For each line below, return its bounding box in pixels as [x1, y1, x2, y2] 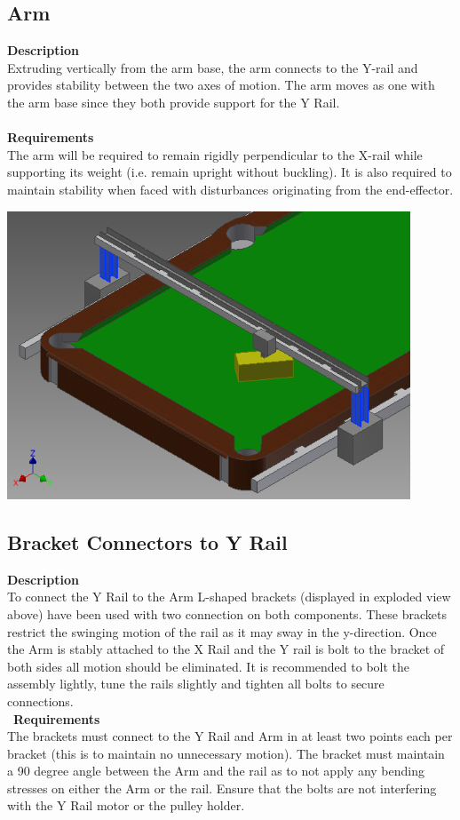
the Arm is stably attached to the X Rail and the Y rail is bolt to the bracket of [7, 640, 445, 658]
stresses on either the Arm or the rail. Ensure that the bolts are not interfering [7, 778, 437, 797]
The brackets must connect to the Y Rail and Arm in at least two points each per [7, 727, 453, 745]
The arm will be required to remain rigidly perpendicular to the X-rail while [7, 145, 423, 163]
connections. [7, 691, 74, 710]
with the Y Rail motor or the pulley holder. [7, 796, 245, 815]
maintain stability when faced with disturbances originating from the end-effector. [7, 179, 454, 198]
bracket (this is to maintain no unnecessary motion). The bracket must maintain [7, 744, 445, 762]
